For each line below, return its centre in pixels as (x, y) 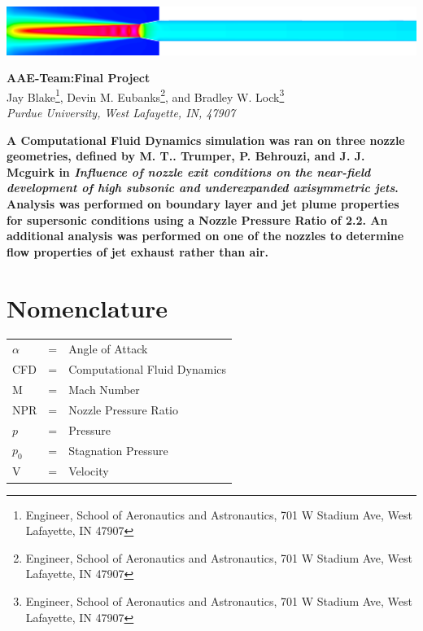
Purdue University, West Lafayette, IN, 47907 (121, 112)
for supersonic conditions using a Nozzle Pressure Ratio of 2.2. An (197, 219)
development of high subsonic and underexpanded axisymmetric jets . (203, 188)
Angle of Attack (108, 349)
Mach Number (104, 389)
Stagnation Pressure (118, 451)
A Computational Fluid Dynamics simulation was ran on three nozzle (206, 140)
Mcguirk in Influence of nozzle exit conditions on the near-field (189, 171)
